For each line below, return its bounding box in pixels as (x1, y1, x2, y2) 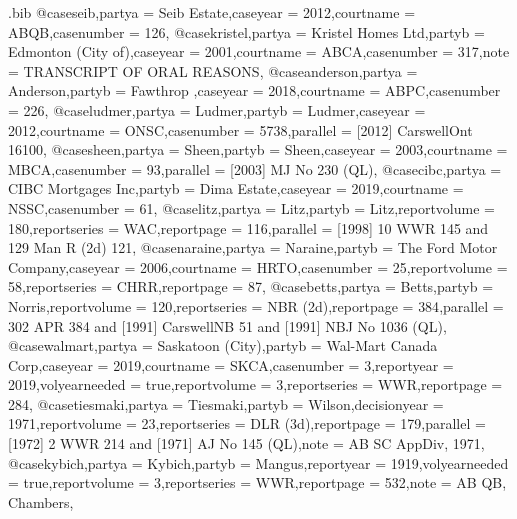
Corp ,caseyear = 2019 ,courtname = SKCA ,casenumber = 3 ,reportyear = (8, 354, 454, 375)
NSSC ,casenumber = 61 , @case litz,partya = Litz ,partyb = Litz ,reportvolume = (8, 197, 495, 218)
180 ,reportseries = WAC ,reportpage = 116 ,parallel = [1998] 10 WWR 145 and (8, 217, 489, 238)
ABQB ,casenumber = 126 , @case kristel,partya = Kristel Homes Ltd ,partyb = (8, 21, 485, 42)
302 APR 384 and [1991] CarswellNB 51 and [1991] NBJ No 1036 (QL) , (8, 315, 447, 336)
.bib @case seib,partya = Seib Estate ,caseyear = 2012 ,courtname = (8, 2, 416, 22)
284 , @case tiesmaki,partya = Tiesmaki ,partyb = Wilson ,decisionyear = (8, 393, 444, 414)
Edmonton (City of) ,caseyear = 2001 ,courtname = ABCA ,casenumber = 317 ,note (8, 41, 510, 62)
